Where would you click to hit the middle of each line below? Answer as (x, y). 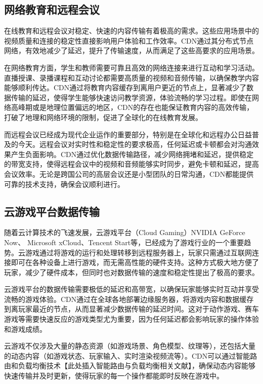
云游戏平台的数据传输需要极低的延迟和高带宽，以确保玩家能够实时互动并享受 (131, 289)
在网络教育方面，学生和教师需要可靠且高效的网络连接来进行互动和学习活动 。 (131, 67)
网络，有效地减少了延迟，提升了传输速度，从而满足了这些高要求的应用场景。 (131, 50)
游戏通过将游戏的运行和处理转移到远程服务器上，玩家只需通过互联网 (138, 252)
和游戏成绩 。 (25, 329)
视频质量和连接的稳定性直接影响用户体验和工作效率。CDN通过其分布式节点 (129, 40)
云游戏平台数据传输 (52, 211)
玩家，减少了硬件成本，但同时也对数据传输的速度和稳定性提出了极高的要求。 (131, 272)
